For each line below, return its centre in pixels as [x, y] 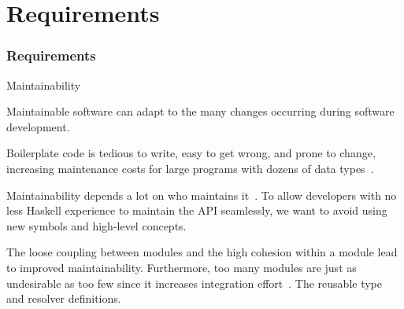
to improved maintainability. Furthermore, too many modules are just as [182, 267]
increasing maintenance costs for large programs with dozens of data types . [190, 168]
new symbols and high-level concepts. [96, 225]
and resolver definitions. [64, 298]
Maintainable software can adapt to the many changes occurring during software [200, 111]
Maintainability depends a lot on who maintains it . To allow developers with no [202, 195]
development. [38, 126]
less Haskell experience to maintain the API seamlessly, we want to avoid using [197, 210]
